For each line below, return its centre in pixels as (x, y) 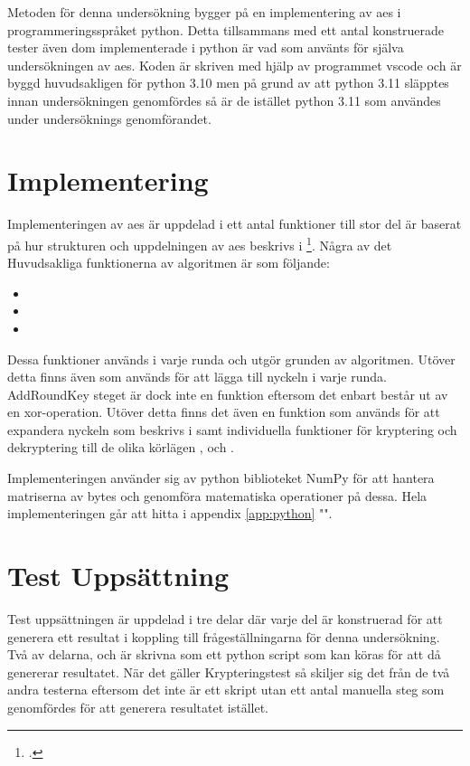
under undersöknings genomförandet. (109, 118)
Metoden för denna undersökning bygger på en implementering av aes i (204, 12)
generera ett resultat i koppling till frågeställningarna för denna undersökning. (224, 636)
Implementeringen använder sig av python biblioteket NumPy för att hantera (221, 478)
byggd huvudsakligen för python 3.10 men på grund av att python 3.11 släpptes (228, 83)
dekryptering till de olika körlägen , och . (121, 447)
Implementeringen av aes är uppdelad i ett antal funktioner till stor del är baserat (235, 224)
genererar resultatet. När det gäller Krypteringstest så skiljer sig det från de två (229, 671)
